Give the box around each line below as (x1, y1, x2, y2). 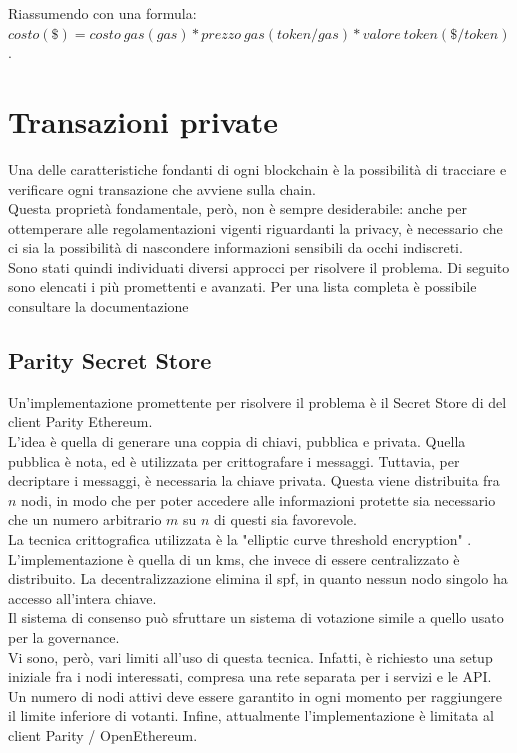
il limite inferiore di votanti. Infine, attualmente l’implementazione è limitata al (8, 705, 494, 726)
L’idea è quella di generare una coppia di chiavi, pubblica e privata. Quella (8, 431, 466, 452)
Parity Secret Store (8, 345, 212, 376)
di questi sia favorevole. (214, 509, 357, 530)
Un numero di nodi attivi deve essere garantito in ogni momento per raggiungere (8, 685, 502, 706)
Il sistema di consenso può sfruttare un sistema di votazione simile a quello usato (8, 607, 504, 628)
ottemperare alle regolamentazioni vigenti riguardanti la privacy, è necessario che (8, 217, 503, 238)
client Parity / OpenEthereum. (8, 724, 198, 745)
